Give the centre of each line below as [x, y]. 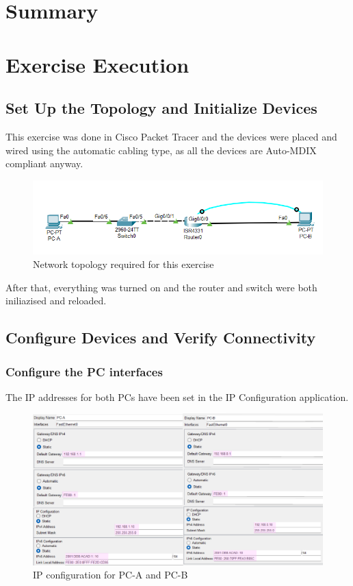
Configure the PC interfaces [84, 371]
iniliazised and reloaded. [56, 301]
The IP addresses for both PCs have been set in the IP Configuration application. [177, 396]
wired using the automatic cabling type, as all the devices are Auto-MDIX [161, 150]
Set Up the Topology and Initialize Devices [161, 108]
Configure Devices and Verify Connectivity [161, 338]
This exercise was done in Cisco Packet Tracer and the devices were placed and [171, 136]
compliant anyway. [44, 163]
